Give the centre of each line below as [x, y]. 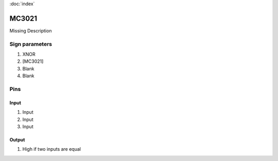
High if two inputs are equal [51, 149]
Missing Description [31, 30]
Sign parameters [31, 44]
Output [17, 139]
